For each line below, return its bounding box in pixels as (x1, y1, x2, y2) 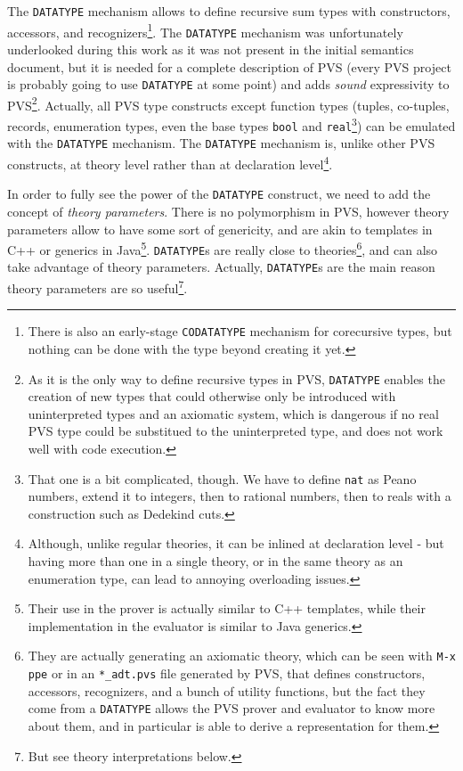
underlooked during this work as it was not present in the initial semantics (7, 39, 414, 58)
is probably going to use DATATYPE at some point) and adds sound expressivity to (7, 75, 450, 94)
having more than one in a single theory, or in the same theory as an (28, 552, 403, 570)
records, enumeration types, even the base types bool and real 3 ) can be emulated (7, 114, 456, 135)
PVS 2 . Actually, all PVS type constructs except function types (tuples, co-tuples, (7, 93, 450, 114)
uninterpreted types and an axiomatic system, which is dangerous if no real (28, 404, 439, 422)
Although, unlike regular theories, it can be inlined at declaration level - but (28, 534, 444, 553)
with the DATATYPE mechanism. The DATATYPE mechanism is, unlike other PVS (7, 134, 435, 152)
